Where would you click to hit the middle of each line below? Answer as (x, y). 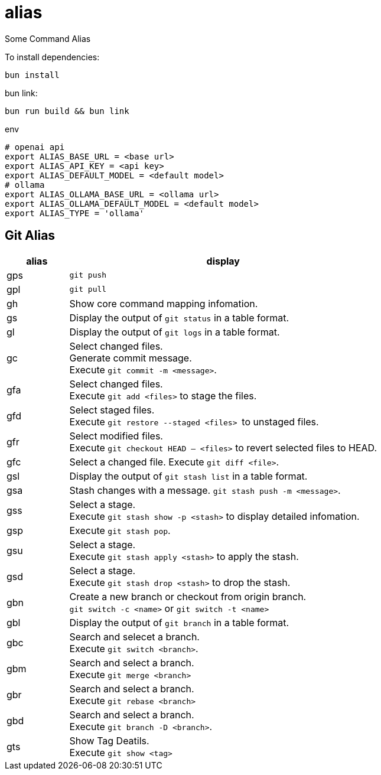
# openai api (35, 147)
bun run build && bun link (67, 111)
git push (88, 275)
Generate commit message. (131, 358)
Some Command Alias (48, 38)
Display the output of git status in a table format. (179, 318)
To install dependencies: (52, 57)
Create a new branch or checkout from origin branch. (188, 596)
